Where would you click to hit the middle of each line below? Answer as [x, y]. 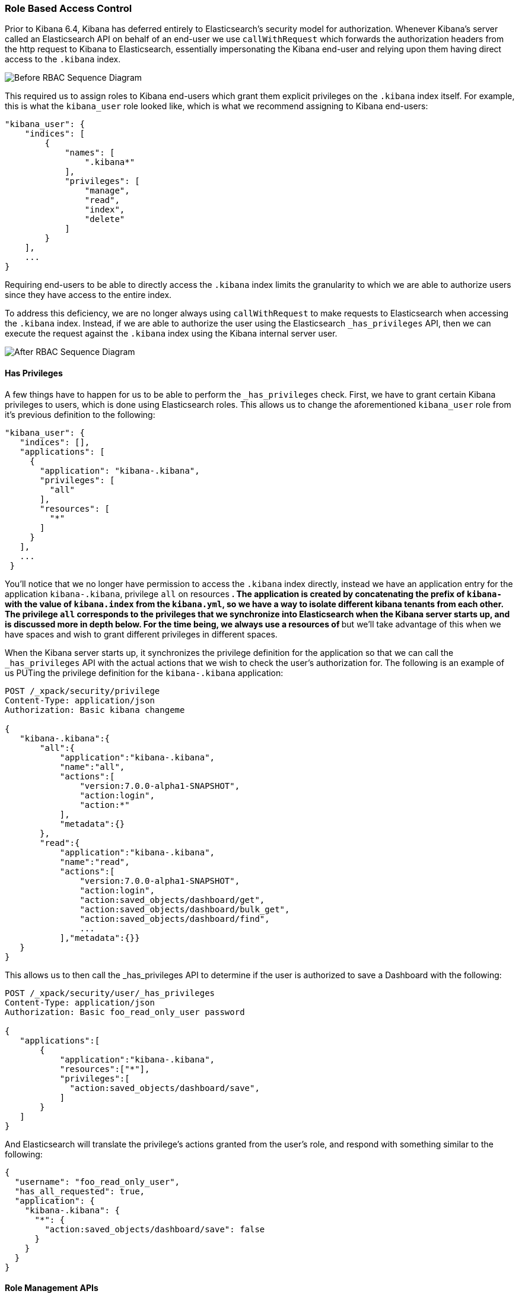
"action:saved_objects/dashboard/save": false [155, 1229]
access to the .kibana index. [63, 59]
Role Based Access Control [69, 8]
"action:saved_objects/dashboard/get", [172, 900]
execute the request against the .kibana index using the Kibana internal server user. [171, 334]
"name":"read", [95, 862]
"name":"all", [92, 767]
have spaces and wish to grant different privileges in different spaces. [141, 634]
